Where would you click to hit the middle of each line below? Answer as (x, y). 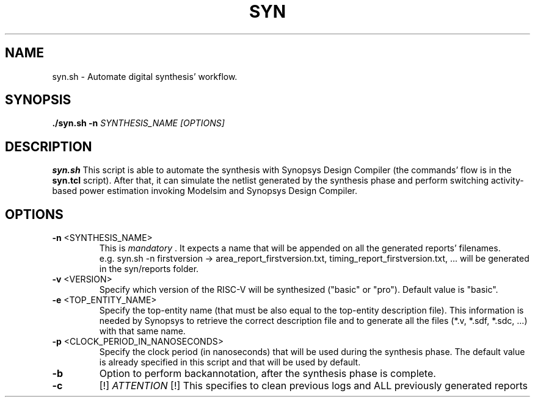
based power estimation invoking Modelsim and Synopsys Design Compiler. (205, 191)
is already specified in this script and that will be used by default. (230, 362)
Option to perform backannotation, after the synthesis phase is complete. (267, 374)
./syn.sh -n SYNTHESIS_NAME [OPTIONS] (138, 123)
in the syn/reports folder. (149, 269)
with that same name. (142, 331)
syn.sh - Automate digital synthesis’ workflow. (145, 76)
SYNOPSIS (38, 100)
